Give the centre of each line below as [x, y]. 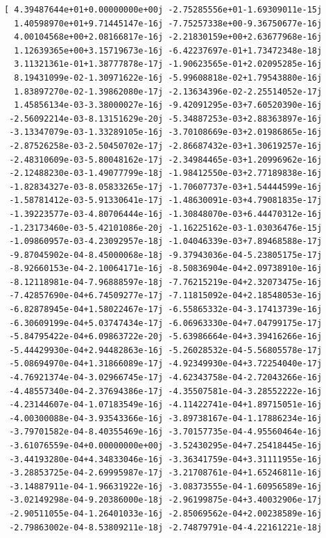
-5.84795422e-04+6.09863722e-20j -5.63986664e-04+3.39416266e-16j [166, 337]
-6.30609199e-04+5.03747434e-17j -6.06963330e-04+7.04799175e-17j [166, 323]
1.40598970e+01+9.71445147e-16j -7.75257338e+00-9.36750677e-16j [168, 23]
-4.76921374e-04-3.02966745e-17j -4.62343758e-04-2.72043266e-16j [166, 378]
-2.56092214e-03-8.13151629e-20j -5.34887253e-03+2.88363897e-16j [166, 119]
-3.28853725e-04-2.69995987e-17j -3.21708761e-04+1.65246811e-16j [166, 473]
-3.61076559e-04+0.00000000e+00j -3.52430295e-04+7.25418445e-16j [166, 446]
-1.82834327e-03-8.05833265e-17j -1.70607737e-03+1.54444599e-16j [166, 187]
